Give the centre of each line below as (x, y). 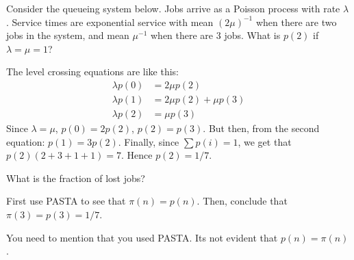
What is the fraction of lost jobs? (76, 178)
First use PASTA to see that (66, 201)
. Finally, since (149, 141)
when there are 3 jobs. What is (215, 35)
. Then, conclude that (242, 201)
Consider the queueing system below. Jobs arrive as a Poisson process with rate (173, 8)
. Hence (137, 155)
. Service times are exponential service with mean (110, 22)
